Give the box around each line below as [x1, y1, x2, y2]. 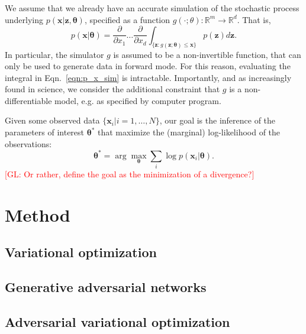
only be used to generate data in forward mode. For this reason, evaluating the [5, 60, 291, 72]
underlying [5, 13, 44, 25]
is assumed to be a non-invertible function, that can [113, 48, 301, 60]
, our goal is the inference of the [159, 114, 276, 127]
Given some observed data [5, 114, 100, 127]
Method [5, 202, 70, 226]
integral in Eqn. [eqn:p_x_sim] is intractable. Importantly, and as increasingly [5, 71, 292, 83]
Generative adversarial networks [5, 278, 207, 296]
